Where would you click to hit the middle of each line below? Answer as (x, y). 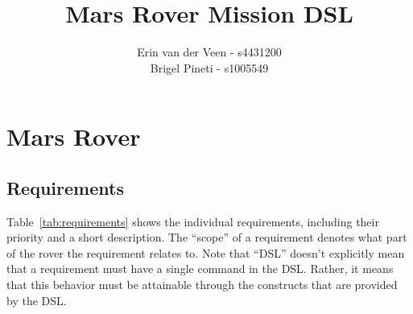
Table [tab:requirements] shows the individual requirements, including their (193, 221)
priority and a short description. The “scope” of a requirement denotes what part (207, 237)
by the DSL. (37, 300)
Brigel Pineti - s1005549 (209, 67)
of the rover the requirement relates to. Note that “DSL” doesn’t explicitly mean (206, 252)
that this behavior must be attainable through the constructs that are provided (202, 285)
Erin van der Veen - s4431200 (209, 52)
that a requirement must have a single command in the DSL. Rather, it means (200, 269)
